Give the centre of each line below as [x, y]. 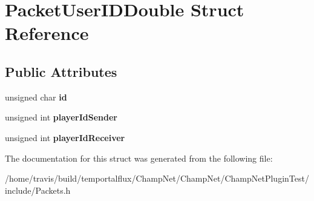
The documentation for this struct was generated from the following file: [139, 158]
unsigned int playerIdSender [61, 117]
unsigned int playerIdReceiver [65, 137]
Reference [47, 33]
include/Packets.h [38, 190]
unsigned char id [36, 97]
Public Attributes [61, 71]
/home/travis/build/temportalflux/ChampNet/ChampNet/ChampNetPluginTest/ [157, 178]
